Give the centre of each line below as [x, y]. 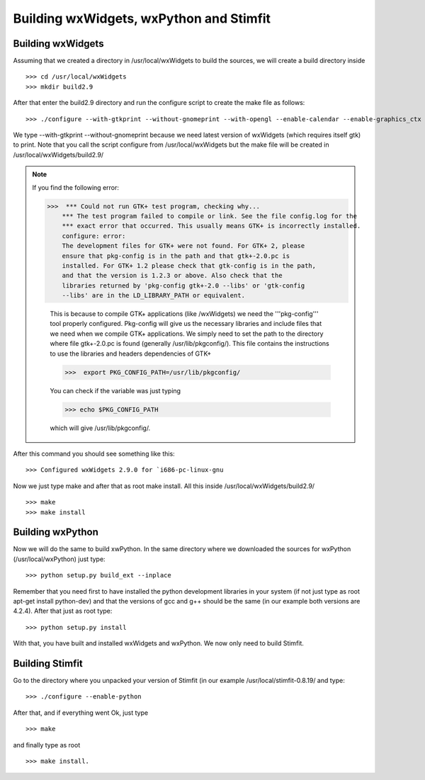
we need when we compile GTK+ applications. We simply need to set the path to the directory [187, 334]
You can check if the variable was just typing [115, 390]
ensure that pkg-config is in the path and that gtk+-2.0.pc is [176, 256]
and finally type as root [47, 745]
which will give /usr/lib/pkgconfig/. [100, 428]
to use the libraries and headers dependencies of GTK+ [131, 354]
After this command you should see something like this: [94, 453]
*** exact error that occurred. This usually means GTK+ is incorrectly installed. [211, 226]
